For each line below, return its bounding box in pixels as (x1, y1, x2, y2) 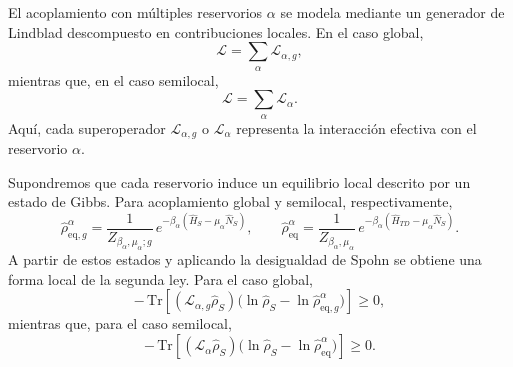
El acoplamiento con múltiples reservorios (8, 2, 263, 22)
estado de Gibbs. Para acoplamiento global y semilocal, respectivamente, (8, 191, 453, 212)
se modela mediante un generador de (280, 2, 505, 22)
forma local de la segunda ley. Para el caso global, (8, 268, 313, 289)
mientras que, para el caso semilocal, (8, 313, 232, 334)
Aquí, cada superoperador (8, 117, 166, 138)
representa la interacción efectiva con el (236, 117, 477, 138)
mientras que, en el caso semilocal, (8, 69, 219, 90)
